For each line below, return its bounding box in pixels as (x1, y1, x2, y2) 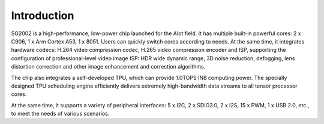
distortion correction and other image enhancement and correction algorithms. (11, 63, 206, 70)
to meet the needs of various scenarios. (11, 110, 110, 117)
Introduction (11, 9, 74, 22)
